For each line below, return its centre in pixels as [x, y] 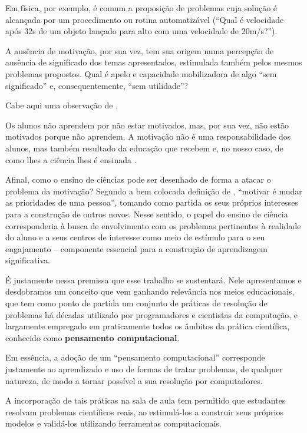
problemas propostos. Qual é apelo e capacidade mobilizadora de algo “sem [141, 73]
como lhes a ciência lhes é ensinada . [71, 159]
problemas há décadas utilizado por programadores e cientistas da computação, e [152, 314]
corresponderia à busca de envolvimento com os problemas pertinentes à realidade [153, 225]
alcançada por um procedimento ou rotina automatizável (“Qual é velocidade [145, 19]
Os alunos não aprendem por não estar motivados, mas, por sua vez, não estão [147, 125]
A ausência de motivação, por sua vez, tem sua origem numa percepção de [140, 50]
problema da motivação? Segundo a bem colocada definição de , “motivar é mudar [154, 191]
